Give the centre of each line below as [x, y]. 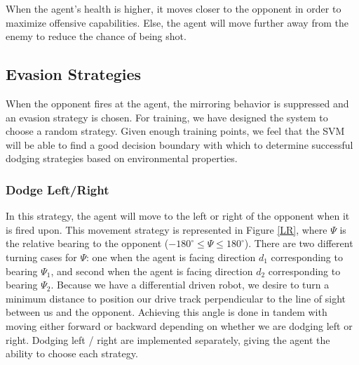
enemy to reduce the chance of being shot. [96, 36]
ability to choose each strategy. [72, 353]
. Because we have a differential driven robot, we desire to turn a [190, 285]
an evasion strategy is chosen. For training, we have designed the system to [167, 117]
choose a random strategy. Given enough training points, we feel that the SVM [175, 131]
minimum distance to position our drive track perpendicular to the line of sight [176, 298]
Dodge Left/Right [57, 189]
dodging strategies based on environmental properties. [122, 158]
